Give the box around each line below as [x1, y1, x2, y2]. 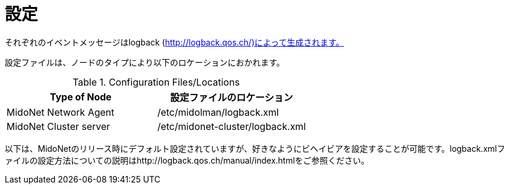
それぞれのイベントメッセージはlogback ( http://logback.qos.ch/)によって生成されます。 [5, 37, 344, 47]
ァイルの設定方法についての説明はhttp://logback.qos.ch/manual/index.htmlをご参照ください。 [5, 155, 370, 165]
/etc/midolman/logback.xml [157, 106, 279, 118]
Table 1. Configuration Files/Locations [72, 76, 240, 88]
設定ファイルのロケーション [170, 91, 293, 103]
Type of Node [50, 90, 112, 103]
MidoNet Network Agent [6, 106, 115, 118]
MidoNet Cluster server [6, 120, 110, 132]
